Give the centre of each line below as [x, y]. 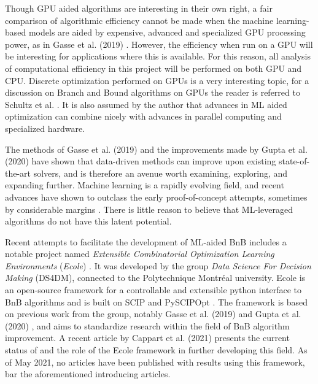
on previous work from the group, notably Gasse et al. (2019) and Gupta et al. [153, 314]
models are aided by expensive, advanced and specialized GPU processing [167, 32]
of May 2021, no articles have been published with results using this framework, [155, 362]
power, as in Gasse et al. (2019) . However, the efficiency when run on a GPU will [159, 44]
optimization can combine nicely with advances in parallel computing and [143, 116]
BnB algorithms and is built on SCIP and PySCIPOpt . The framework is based [157, 301]
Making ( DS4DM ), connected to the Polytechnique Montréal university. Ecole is [155, 278]
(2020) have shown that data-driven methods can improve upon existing [141, 161]
